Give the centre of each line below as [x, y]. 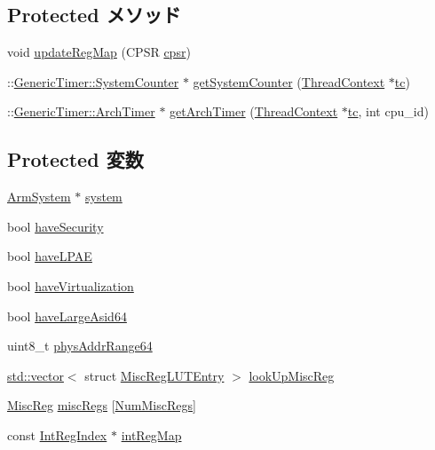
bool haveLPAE [50, 256]
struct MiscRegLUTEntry [154, 375]
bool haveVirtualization [71, 285]
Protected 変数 [75, 159]
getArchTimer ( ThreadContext [254, 111]
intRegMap [151, 434]
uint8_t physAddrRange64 [80, 346]
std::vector [36, 375]
